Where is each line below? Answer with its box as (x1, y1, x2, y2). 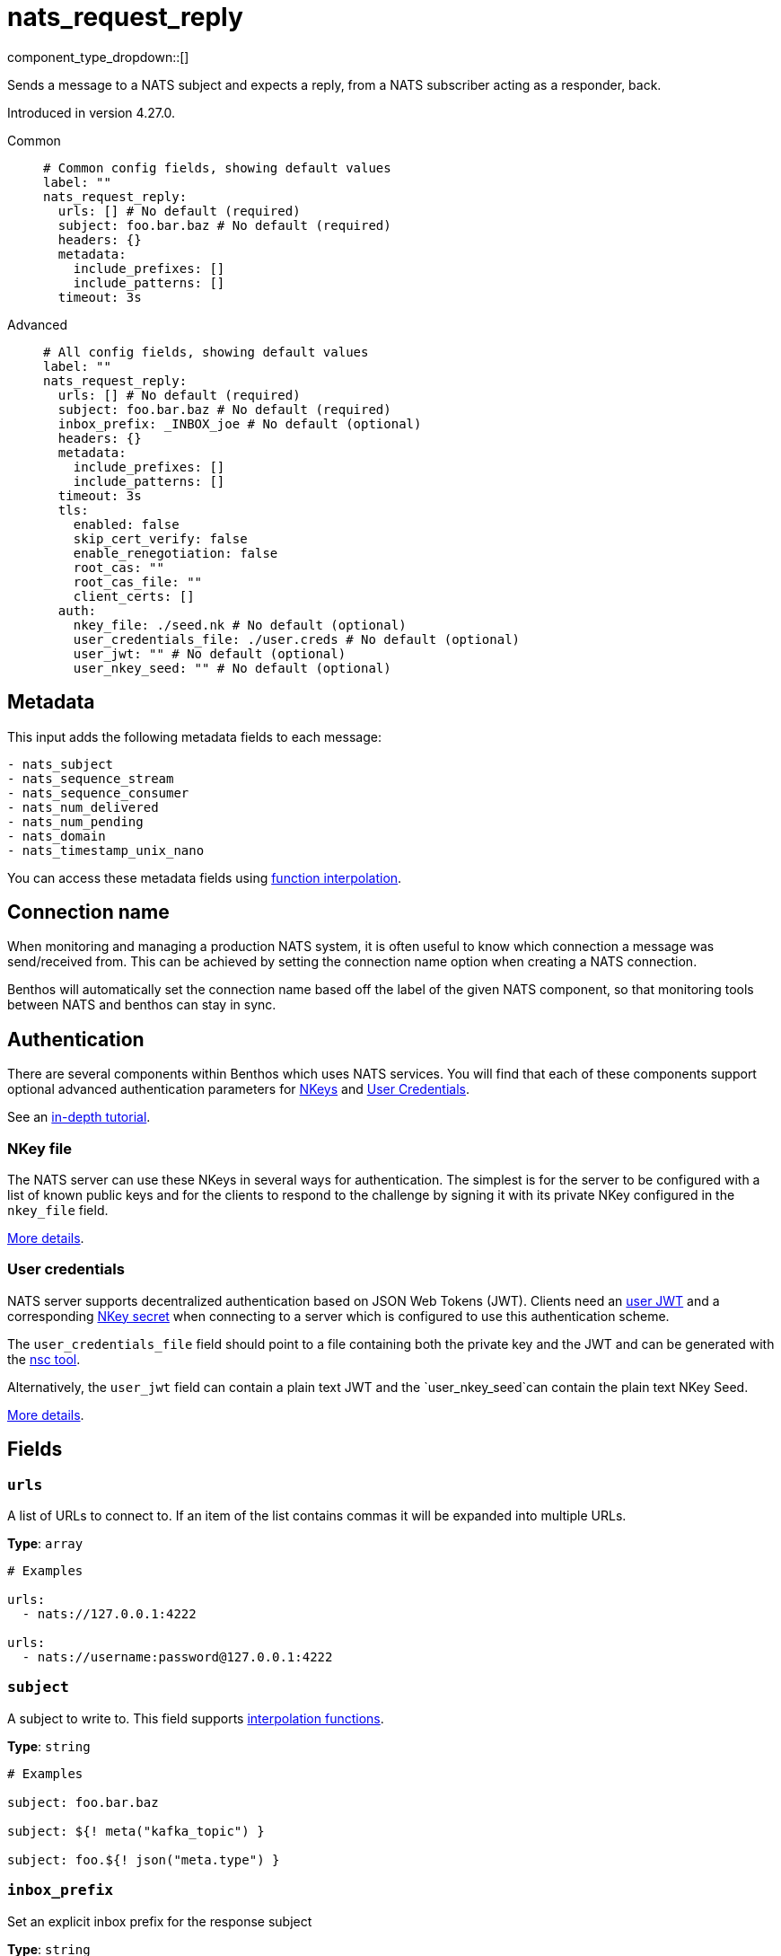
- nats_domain (7, 828, 106, 843)
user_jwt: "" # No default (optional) (73, 646, 347, 661)
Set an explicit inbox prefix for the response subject (7, 1913, 312, 1929)
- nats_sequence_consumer (7, 785, 189, 800)
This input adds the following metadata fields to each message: (7, 728, 382, 745)
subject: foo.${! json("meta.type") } (7, 1852, 280, 1867)
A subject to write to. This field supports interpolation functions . (7, 1710, 384, 1726)
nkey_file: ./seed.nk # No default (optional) (73, 617, 407, 632)
